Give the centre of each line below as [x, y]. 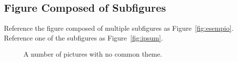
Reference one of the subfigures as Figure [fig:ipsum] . [84, 37]
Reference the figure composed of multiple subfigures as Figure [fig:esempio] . [119, 28]
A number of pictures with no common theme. [93, 54]
